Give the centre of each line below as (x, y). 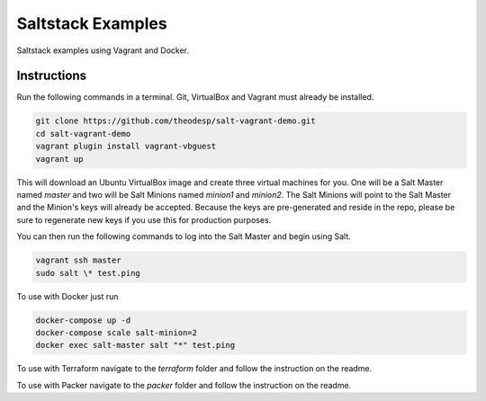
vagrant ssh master (78, 260)
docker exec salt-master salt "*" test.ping (135, 345)
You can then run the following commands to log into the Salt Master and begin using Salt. (184, 236)
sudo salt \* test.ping (88, 273)
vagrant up (59, 159)
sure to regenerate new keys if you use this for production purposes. (144, 219)
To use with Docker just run (67, 296)
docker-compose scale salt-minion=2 (117, 332)
